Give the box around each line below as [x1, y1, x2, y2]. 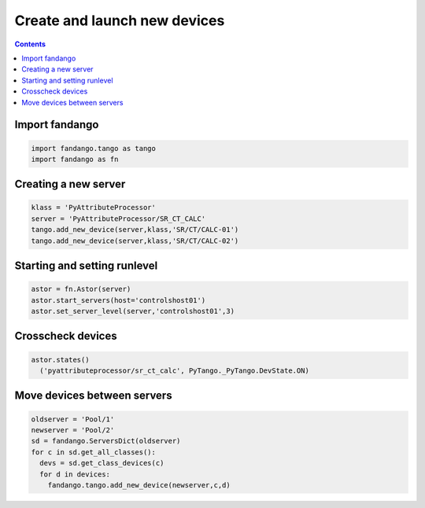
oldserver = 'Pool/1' [31, 414, 115, 424]
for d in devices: [39, 469, 110, 479]
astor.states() [31, 355, 90, 364]
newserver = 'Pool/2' [31, 425, 115, 434]
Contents [14, 39, 46, 49]
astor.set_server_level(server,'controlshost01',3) [31, 307, 235, 316]
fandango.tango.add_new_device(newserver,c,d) [47, 480, 231, 489]
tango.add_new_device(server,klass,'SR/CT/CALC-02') [31, 236, 239, 245]
